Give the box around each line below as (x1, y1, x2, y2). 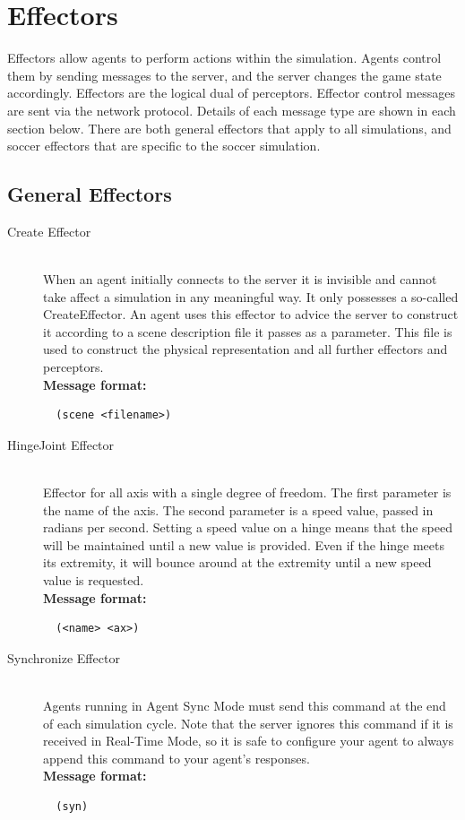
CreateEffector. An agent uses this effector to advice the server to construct (43, 305, 459, 324)
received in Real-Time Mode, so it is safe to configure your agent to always (43, 731, 454, 750)
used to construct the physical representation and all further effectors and (43, 340, 448, 358)
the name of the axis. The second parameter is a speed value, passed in (43, 500, 434, 519)
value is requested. (43, 570, 144, 589)
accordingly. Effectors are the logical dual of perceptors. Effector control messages (7, 83, 455, 102)
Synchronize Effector (7, 648, 120, 667)
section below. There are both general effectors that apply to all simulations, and (7, 118, 452, 137)
